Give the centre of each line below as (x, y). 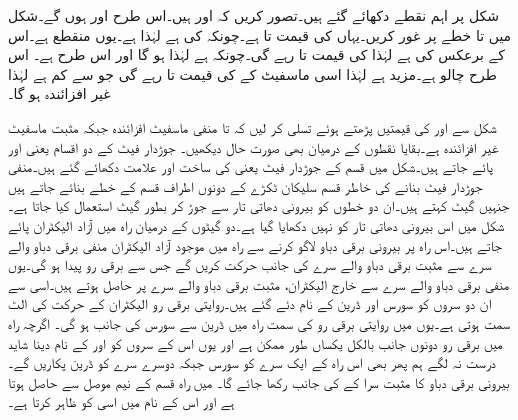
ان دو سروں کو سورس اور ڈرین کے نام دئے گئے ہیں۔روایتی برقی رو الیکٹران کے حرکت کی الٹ (250, 303)
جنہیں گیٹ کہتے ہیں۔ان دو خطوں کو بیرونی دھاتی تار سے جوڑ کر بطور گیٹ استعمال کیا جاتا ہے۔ (259, 205)
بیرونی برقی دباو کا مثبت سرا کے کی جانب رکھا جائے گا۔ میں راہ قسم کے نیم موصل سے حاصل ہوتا (259, 381)
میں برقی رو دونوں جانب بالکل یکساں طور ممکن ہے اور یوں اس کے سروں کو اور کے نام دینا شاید (255, 342)
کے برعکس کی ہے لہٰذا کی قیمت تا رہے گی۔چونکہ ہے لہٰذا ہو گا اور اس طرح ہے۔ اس (257, 54)
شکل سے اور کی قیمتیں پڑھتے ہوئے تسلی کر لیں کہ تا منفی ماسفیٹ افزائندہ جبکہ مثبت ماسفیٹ (252, 126)
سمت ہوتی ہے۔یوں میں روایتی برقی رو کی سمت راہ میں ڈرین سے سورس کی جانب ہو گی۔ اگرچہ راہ (259, 322)
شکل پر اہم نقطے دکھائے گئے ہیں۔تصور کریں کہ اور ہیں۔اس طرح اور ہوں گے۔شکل (253, 15)
